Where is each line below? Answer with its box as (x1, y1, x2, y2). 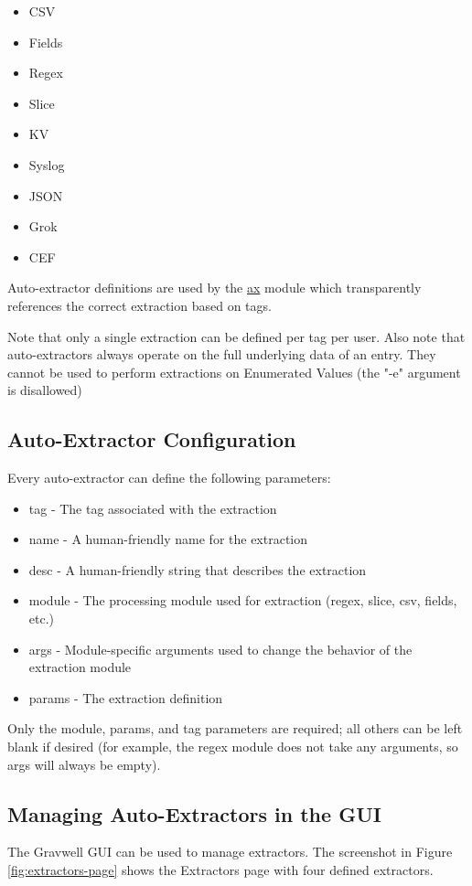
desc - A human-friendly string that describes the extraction (28, 560, 367, 579)
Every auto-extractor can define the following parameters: (7, 468, 331, 487)
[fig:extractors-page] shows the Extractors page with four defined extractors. (7, 860, 434, 880)
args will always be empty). (7, 754, 161, 774)
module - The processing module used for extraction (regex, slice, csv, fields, (28, 591, 457, 610)
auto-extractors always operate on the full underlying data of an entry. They (7, 345, 436, 364)
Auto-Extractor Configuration (7, 425, 296, 454)
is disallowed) (7, 380, 82, 400)
